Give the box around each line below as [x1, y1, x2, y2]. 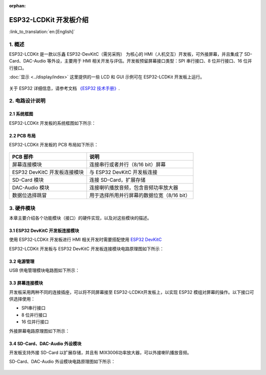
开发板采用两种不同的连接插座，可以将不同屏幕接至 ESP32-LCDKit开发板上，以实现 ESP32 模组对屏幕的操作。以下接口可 [9, 289, 254, 295]
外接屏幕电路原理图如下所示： [9, 328, 70, 334]
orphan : [9, 3, 26, 8]
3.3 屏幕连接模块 [9, 280, 43, 286]
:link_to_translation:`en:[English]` [9, 29, 75, 34]
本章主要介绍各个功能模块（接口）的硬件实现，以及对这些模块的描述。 [9, 215, 152, 221]
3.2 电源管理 [9, 258, 34, 264]
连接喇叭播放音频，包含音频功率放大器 [89, 184, 178, 191]
